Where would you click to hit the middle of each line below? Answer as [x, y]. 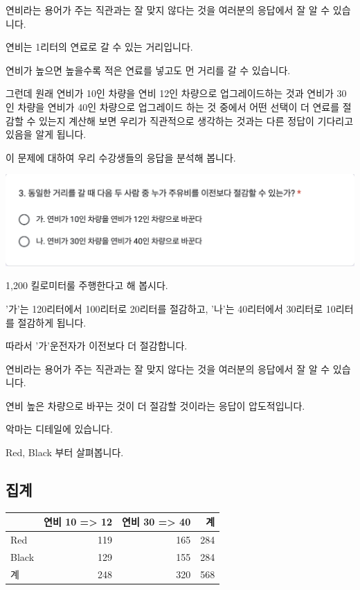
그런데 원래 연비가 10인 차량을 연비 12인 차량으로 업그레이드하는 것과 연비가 [170, 93]
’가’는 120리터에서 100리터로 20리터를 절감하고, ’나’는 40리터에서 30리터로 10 [171, 308]
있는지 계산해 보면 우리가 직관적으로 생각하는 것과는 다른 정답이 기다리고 [196, 120]
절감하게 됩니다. [52, 322]
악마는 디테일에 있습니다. [59, 429]
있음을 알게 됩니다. [46, 134]
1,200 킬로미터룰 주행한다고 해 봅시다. [87, 285]
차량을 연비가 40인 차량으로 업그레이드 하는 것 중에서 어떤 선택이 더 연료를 [179, 106]
